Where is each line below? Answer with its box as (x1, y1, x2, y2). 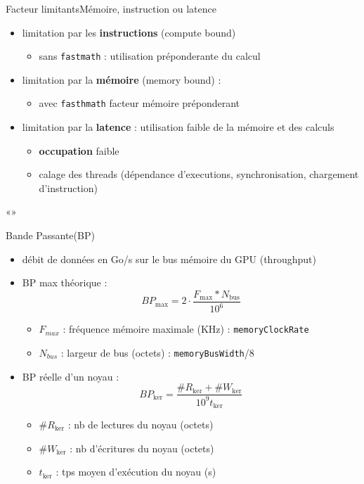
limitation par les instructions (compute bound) (22, 25, 236, 39)
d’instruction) (39, 180, 98, 195)
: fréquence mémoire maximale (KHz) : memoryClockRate (63, 321, 309, 336)
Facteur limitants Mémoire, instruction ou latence (6, 1, 216, 15)
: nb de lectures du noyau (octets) (67, 417, 214, 432)
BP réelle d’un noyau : (22, 369, 119, 383)
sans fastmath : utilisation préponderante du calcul (39, 49, 261, 63)
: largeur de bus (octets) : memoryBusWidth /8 (60, 345, 254, 359)
